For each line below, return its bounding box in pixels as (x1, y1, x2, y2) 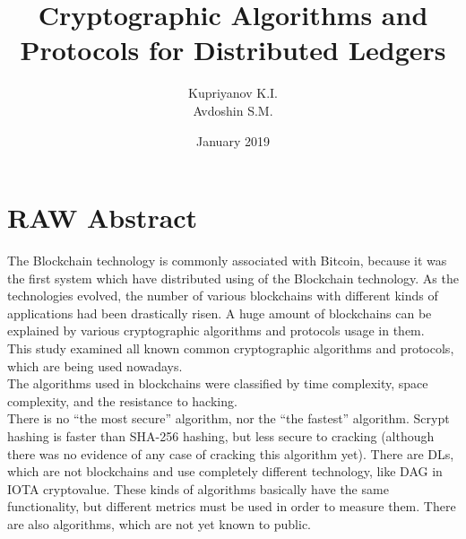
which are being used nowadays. (7, 356, 183, 375)
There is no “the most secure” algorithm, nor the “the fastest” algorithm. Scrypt (7, 409, 450, 428)
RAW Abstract (7, 199, 198, 236)
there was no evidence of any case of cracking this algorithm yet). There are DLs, (7, 444, 454, 463)
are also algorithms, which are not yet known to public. (7, 514, 311, 533)
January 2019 (196, 131, 270, 150)
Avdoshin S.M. (193, 100, 273, 119)
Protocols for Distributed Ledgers (20, 31, 446, 68)
